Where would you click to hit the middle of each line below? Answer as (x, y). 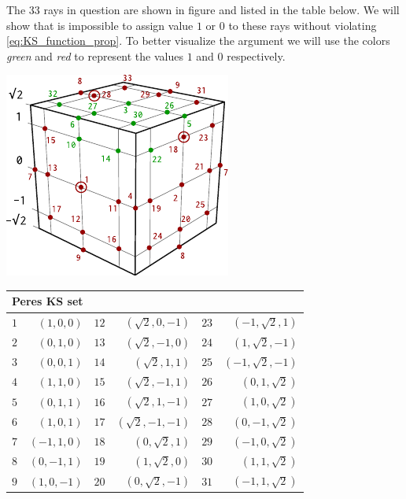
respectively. (256, 55)
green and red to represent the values (95, 55)
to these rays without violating (303, 25)
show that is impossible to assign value (100, 25)
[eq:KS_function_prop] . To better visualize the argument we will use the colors (198, 41)
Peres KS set (48, 301)
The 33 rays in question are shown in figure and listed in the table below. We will (203, 9)
